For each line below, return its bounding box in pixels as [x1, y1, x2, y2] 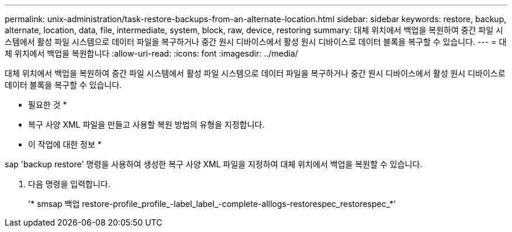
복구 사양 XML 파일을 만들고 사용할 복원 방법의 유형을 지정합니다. [28, 119, 265, 129]
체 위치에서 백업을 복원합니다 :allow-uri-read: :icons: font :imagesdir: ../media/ [5, 48, 298, 58]
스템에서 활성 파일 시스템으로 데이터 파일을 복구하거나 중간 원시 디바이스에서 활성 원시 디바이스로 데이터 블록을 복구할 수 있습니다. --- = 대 [5, 37, 507, 47]
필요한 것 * [28, 100, 67, 110]
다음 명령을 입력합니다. [28, 179, 110, 189]
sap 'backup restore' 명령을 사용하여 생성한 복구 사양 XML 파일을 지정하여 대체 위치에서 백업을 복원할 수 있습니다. [5, 159, 423, 169]
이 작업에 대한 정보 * [28, 139, 102, 149]
